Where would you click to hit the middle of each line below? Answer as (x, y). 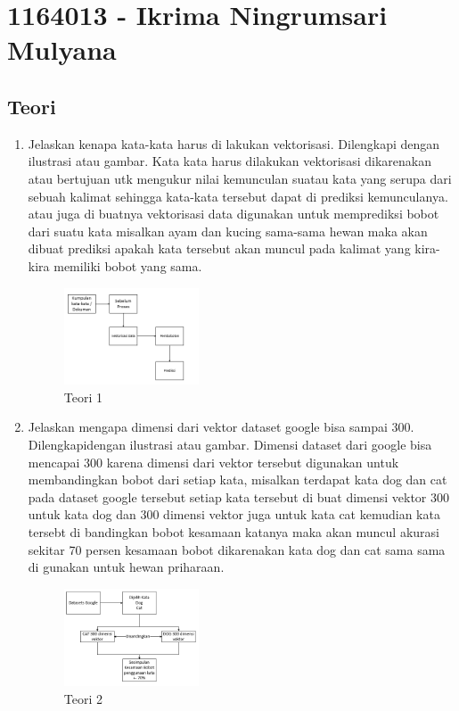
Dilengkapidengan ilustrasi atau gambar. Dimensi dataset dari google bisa (230, 445)
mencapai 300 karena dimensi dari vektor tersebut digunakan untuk (213, 462)
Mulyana (62, 50)
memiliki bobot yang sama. (128, 265)
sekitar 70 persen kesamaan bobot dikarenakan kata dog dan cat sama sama (237, 549)
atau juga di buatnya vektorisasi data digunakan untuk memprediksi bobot (234, 214)
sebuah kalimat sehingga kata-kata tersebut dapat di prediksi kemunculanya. (238, 196)
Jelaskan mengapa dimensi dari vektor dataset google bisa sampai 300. (221, 427)
